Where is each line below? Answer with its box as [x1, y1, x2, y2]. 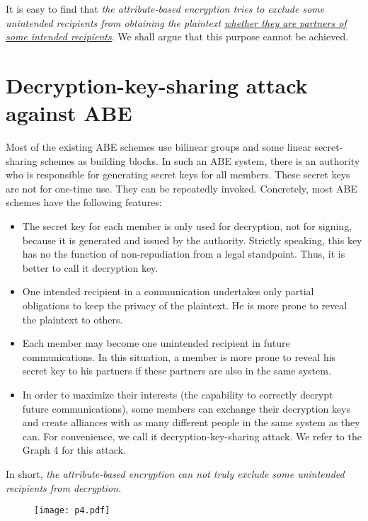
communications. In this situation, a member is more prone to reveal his [22, 349, 336, 364]
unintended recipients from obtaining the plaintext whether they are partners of [6, 15, 347, 30]
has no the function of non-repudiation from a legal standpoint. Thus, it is [22, 246, 345, 261]
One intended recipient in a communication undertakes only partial [22, 284, 314, 299]
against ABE [6, 98, 132, 127]
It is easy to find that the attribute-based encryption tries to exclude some [6, 1, 325, 16]
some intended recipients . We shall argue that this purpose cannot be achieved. [6, 29, 349, 44]
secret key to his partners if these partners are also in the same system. [22, 363, 331, 378]
